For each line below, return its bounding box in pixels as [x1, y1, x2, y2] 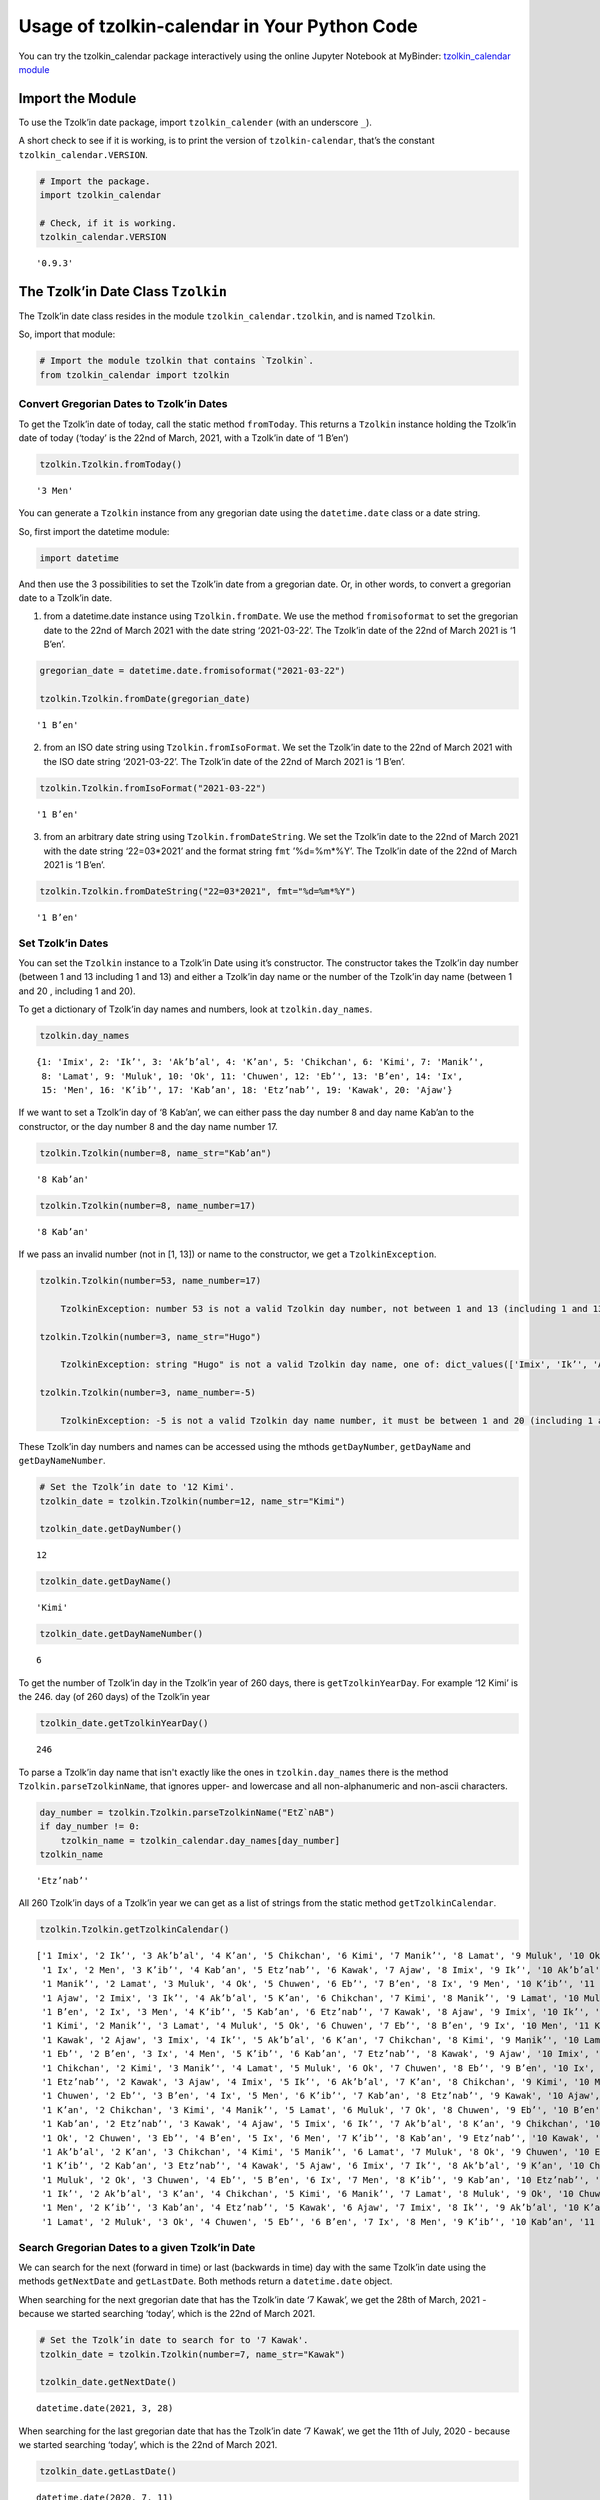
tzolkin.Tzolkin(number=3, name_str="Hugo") [39, 1331, 262, 1342]
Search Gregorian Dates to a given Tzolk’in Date [18, 2240, 256, 2254]
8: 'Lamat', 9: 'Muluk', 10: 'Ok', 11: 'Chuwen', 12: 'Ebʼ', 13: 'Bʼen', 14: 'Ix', [41, 1070, 464, 1082]
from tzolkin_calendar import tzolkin [39, 369, 230, 380]
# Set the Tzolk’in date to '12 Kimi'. [39, 1481, 235, 1493]
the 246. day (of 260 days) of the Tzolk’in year [18, 1691, 210, 1703]
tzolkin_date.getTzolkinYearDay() [39, 1718, 209, 1729]
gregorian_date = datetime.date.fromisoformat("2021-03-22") [39, 665, 346, 677]
